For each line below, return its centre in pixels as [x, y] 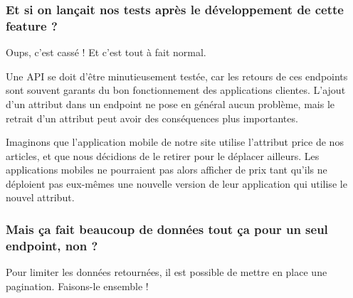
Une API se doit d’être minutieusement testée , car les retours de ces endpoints [177, 76]
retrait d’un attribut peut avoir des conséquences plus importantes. [152, 118]
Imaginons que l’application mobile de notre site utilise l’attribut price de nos [175, 142]
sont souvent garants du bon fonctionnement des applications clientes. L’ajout [176, 90]
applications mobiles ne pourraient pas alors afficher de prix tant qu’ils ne [167, 170]
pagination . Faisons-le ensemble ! [77, 286]
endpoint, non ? [52, 245]
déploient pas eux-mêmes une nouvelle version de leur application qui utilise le [176, 183]
